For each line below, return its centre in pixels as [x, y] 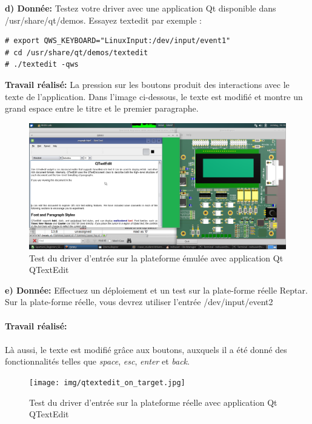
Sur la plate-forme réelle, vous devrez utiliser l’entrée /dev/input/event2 [139, 302]
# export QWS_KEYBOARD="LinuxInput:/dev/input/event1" [118, 41]
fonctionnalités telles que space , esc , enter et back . [97, 361]
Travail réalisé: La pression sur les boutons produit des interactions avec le [147, 84]
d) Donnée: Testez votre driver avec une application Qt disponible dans [141, 8]
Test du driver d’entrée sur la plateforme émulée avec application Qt [156, 257]
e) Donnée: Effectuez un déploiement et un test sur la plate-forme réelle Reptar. [156, 290]
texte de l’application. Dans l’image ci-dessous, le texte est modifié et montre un [154, 96]
